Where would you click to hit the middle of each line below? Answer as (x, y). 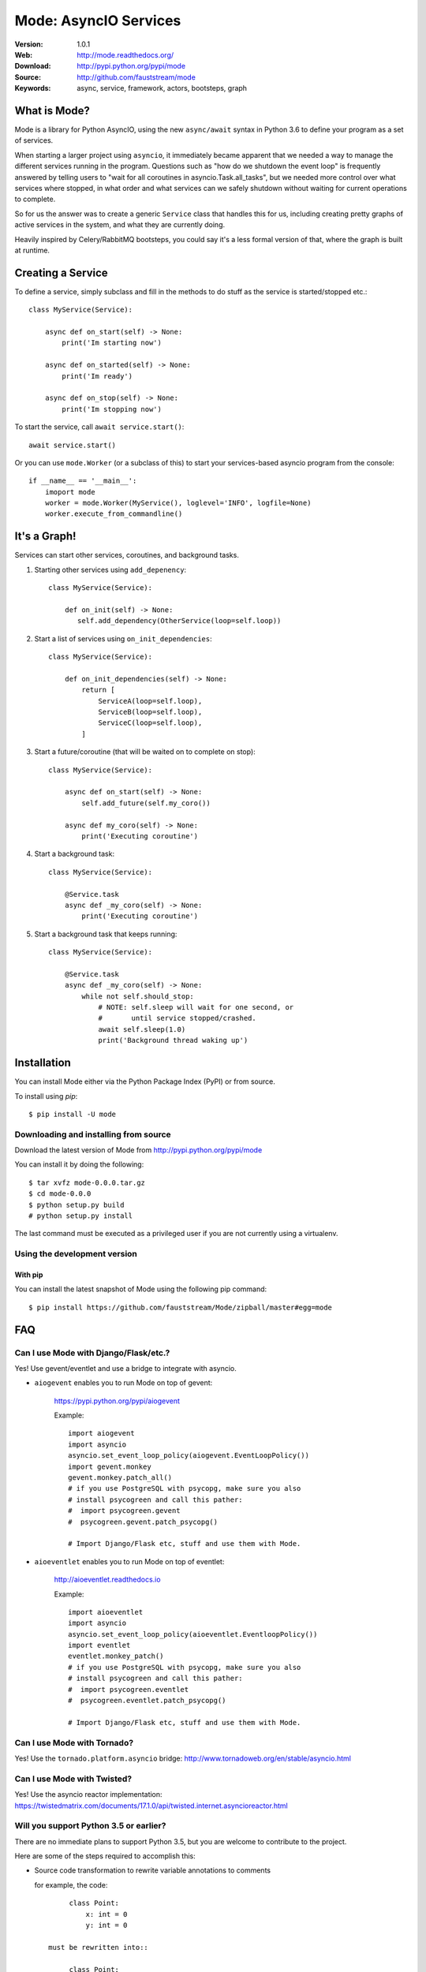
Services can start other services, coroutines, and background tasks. (127, 555)
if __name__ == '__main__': (83, 481)
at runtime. (32, 250)
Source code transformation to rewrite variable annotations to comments (153, 1870)
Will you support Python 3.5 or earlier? (90, 1826)
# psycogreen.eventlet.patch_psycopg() (147, 1701)
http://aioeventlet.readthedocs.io (107, 1580)
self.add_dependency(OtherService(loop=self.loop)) (179, 621)
